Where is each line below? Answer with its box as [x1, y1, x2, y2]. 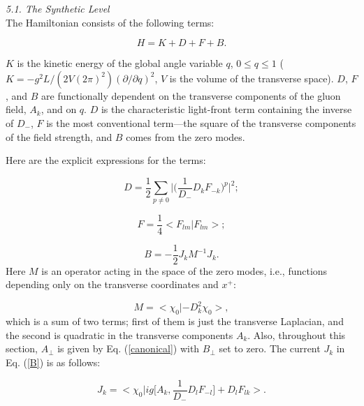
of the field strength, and [6, 129, 112, 144]
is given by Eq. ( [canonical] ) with [57, 341, 200, 356]
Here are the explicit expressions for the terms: [6, 153, 206, 167]
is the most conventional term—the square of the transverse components [46, 115, 356, 130]
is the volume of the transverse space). [169, 70, 334, 85]
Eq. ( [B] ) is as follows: [6, 354, 101, 369]
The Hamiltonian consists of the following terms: [6, 15, 214, 29]
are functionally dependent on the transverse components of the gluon [41, 88, 341, 103]
